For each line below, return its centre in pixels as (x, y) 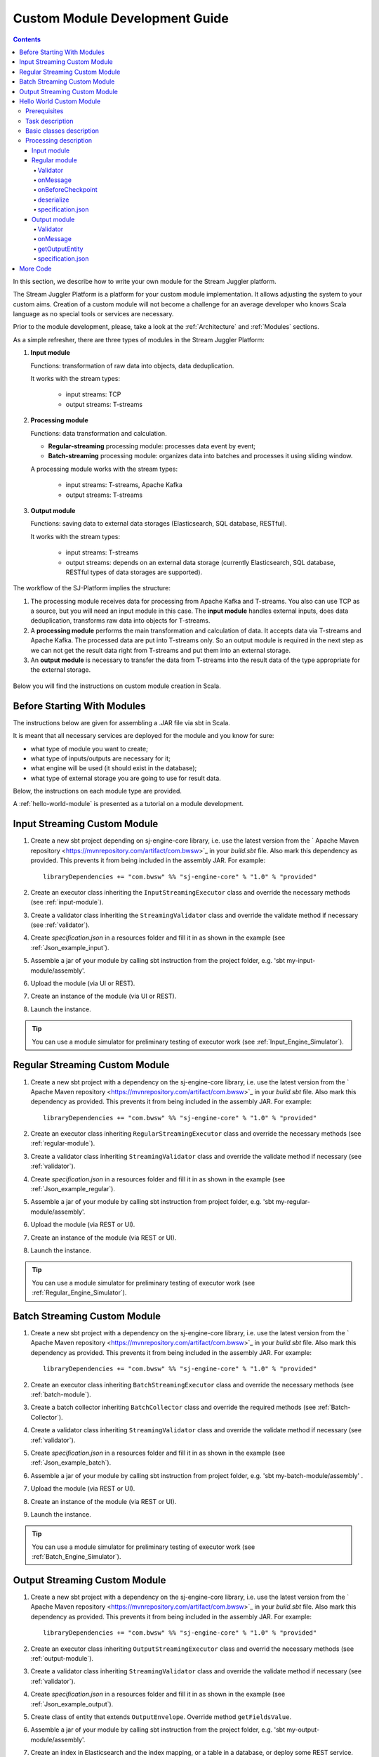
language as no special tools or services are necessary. (93, 314)
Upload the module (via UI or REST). (83, 983)
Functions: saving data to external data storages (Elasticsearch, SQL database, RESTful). (159, 524)
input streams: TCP (93, 394)
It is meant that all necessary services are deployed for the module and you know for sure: (144, 736)
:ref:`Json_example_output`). (72, 1704)
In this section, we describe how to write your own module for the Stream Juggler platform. (145, 281)
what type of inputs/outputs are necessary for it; (101, 758)
